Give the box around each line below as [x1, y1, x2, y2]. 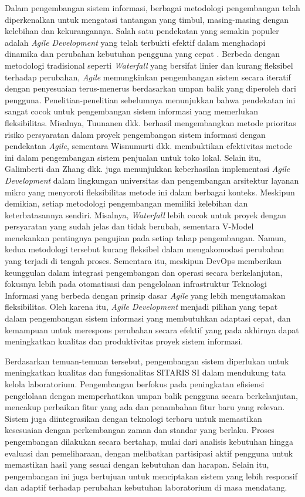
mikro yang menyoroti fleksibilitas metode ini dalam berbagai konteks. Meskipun [5, 185, 295, 198]
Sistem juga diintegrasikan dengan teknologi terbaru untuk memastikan [5, 412, 262, 424]
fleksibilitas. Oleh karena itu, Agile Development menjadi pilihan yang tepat [5, 300, 278, 313]
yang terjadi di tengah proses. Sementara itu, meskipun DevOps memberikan [5, 255, 282, 267]
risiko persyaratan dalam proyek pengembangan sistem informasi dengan [5, 128, 266, 140]
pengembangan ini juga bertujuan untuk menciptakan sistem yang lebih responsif [5, 469, 298, 482]
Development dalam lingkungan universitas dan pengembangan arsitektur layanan [5, 174, 299, 186]
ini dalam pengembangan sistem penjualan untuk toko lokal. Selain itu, [5, 151, 261, 163]
